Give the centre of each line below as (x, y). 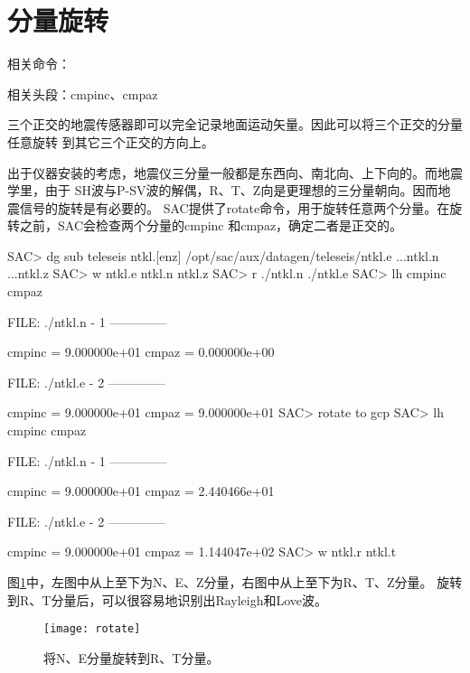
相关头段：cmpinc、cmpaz (83, 93)
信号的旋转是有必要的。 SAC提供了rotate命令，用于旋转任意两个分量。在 (235, 207)
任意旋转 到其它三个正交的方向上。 (111, 141)
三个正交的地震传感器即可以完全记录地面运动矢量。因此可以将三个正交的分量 (235, 124)
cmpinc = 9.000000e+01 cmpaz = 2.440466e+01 (141, 491)
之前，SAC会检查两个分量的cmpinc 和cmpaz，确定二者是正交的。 (211, 225)
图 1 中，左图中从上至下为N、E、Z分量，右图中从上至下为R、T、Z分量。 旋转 (235, 582)
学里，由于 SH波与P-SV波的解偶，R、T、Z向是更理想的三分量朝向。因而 (223, 190)
